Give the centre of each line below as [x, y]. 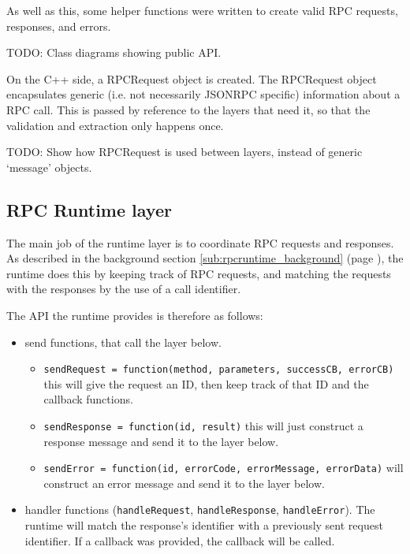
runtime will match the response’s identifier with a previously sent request [204, 525]
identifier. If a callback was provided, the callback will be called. [180, 540]
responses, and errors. [59, 26]
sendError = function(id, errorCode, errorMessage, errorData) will [224, 468]
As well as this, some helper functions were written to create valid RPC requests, [202, 10]
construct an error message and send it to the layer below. [184, 483]
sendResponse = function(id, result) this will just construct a [203, 425]
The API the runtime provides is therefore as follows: [135, 315]
